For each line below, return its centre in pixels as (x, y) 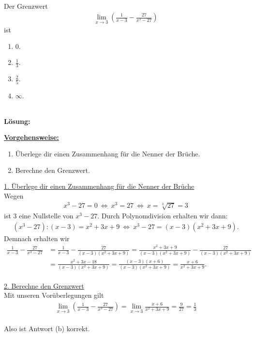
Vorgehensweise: (31, 137)
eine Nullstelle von (46, 216)
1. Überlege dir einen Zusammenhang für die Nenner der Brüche (99, 186)
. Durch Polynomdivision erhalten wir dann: (163, 216)
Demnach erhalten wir (37, 238)
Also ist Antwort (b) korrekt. (47, 328)
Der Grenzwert (26, 6)
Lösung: (17, 121)
